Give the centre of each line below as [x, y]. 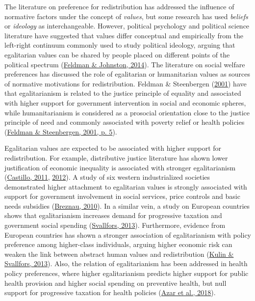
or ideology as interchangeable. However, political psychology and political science [127, 26]
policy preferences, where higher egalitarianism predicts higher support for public [127, 273]
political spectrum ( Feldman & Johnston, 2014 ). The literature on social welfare [125, 64]
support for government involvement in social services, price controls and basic [122, 196]
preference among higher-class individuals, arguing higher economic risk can [118, 244]
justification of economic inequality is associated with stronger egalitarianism [120, 167]
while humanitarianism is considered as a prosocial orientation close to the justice [127, 112]
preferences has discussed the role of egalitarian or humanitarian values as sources [127, 74]
